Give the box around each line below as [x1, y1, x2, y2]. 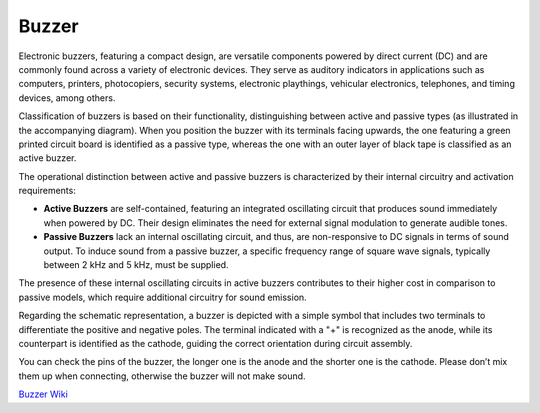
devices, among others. [18, 91, 116, 104]
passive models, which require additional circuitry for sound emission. [18, 291, 307, 303]
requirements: [18, 185, 77, 197]
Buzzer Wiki [18, 388, 69, 400]
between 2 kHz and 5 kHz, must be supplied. [43, 259, 229, 271]
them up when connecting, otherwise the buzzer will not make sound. [18, 370, 306, 382]
